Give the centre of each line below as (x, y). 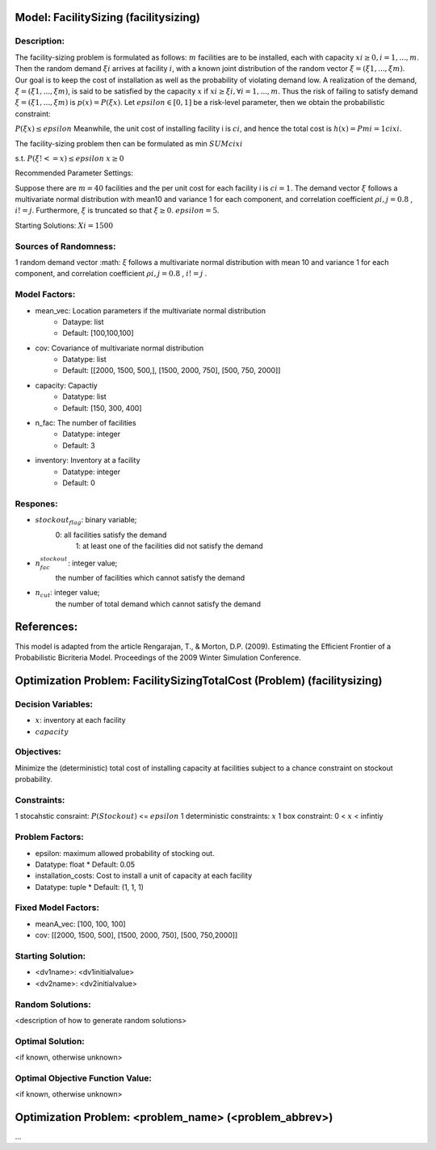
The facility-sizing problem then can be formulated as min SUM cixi (129, 143)
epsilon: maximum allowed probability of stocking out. (125, 853)
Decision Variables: (54, 704)
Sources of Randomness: (65, 246)
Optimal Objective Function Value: (84, 1078)
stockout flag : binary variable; (86, 521)
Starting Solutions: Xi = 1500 (64, 225)
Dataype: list (83, 321)
